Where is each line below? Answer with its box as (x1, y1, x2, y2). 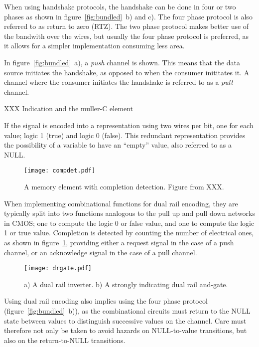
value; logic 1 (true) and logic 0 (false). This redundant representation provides (4, 130, 246, 140)
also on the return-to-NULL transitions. (4, 335, 126, 345)
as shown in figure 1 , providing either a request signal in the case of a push (4, 237, 234, 247)
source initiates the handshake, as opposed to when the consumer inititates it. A (4, 67, 250, 77)
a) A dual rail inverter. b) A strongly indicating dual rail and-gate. (24, 279, 228, 289)
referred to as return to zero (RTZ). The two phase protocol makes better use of (4, 21, 249, 31)
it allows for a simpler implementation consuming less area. (4, 40, 185, 51)
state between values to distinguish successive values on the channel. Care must (4, 315, 247, 326)
